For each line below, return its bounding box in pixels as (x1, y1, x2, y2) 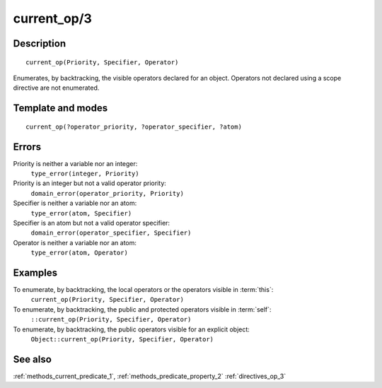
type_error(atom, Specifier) (30, 209, 132, 217)
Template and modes (13, 102, 108, 114)
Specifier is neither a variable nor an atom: (13, 199, 137, 208)
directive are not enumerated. (13, 83, 100, 92)
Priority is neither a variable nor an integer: (13, 159, 138, 167)
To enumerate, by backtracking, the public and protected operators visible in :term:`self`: (13, 305, 272, 314)
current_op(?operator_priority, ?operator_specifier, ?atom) (25, 122, 242, 131)
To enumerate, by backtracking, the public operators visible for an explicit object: (13, 325, 250, 334)
